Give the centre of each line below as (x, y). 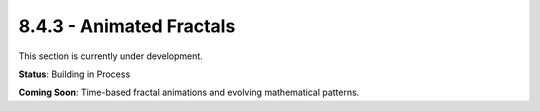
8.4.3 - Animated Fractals (127, 26)
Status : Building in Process (74, 74)
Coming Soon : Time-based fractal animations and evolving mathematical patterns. (189, 92)
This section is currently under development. (111, 56)
